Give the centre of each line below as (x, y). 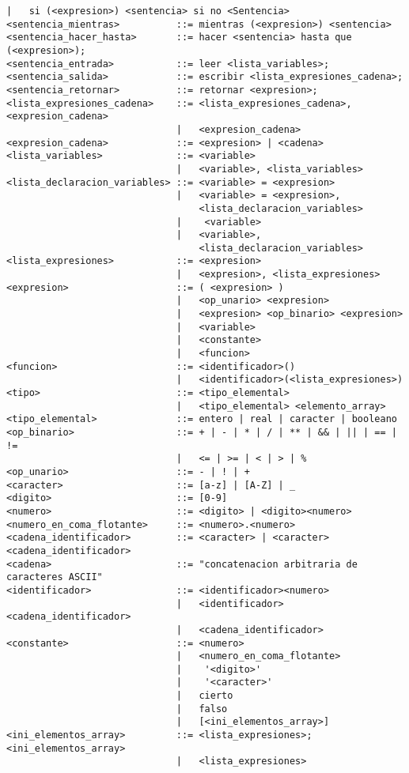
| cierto (204, 696)
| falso (202, 709)
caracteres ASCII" (55, 577)
